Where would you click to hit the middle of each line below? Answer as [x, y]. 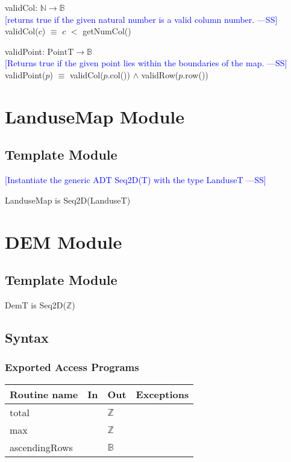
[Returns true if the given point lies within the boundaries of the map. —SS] [146, 63]
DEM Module [64, 241]
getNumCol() [107, 31]
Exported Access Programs [72, 367]
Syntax [27, 337]
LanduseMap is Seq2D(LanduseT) [68, 200]
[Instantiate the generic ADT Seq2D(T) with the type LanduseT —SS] [136, 180]
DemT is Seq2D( [36, 304]
